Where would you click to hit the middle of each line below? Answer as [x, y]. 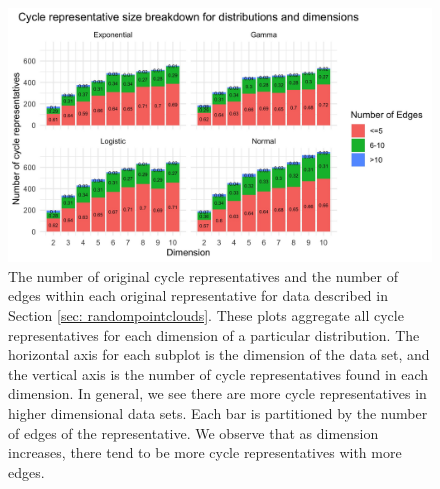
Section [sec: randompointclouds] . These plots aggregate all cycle [206, 315]
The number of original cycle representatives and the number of [203, 275]
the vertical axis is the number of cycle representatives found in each [218, 373]
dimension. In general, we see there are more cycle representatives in [217, 393]
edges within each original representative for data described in [198, 295]
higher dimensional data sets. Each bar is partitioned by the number [218, 412]
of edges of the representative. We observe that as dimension [193, 432]
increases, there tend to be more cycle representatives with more [205, 452]
